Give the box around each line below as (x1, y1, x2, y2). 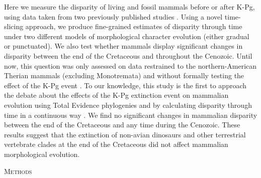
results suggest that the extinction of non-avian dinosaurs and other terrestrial (4, 129, 246, 139)
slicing (4, 21, 24, 32)
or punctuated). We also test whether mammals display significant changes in (4, 41, 243, 51)
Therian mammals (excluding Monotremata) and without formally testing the (4, 70, 244, 81)
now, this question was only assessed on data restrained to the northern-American (4, 60, 257, 71)
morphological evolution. (4, 148, 80, 159)
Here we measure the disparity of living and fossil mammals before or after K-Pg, (4, 2, 255, 12)
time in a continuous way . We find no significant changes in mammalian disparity (4, 109, 257, 120)
